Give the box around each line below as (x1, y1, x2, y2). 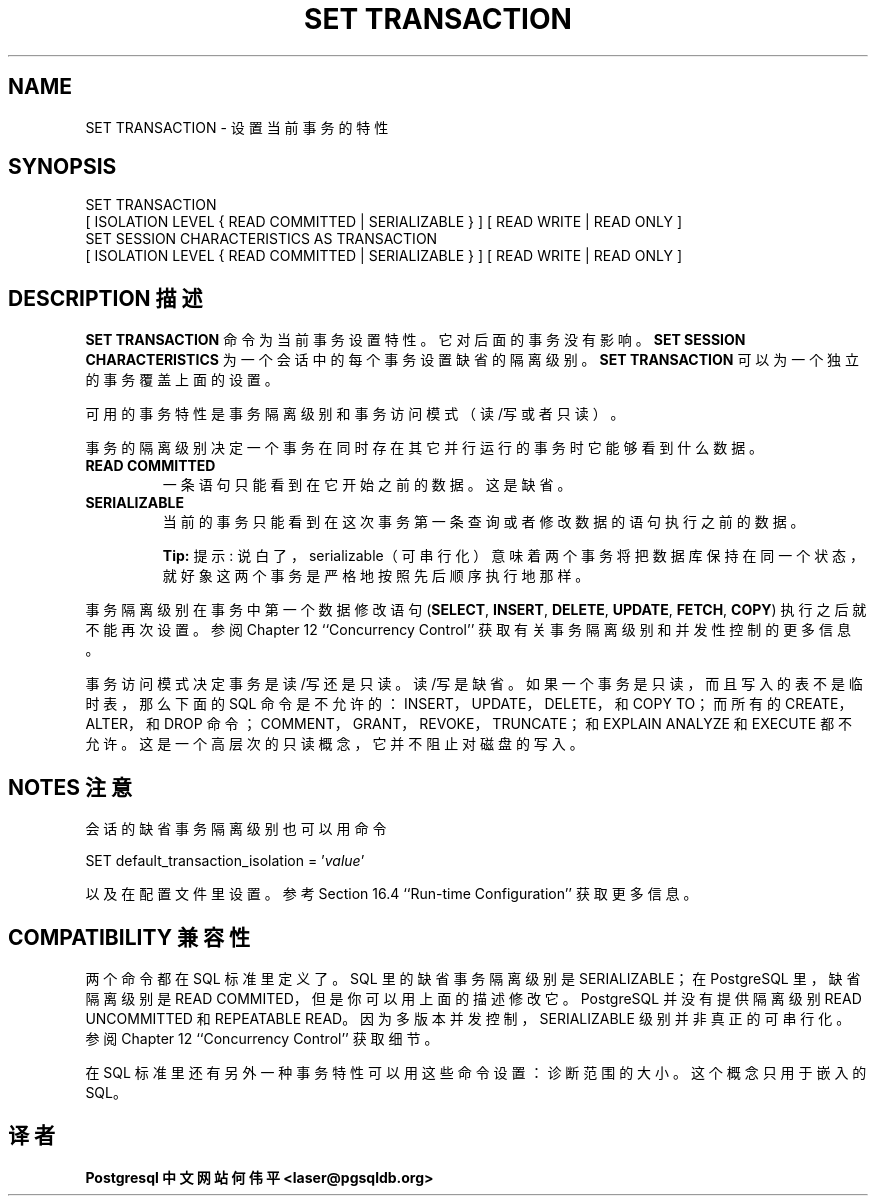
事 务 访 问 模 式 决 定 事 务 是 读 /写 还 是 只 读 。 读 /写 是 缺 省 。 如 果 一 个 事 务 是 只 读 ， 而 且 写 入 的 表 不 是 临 (85, 675, 863, 693)
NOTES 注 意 (8, 774, 132, 800)
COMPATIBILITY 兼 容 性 (8, 924, 250, 950)
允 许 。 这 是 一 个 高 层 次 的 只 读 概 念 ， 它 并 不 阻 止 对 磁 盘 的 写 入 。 (85, 735, 584, 753)
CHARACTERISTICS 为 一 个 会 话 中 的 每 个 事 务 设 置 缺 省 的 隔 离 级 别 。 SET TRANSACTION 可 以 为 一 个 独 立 (85, 351, 860, 369)
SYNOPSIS (8, 154, 117, 180)
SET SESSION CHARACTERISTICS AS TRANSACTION (85, 230, 438, 248)
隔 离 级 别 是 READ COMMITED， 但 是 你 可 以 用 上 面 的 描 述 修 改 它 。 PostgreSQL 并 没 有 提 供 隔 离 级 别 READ (85, 989, 862, 1007)
